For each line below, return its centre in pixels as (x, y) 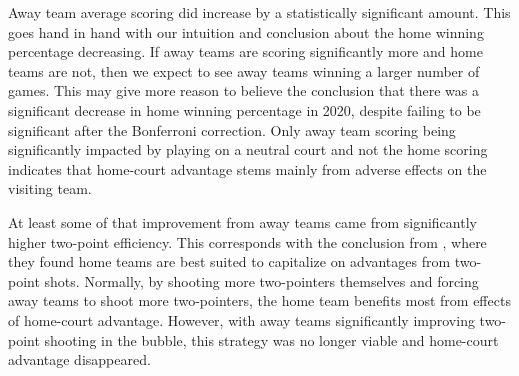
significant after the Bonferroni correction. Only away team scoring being (232, 129)
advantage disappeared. (79, 359)
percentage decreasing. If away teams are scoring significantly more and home (245, 51)
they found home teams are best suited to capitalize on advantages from (229, 261)
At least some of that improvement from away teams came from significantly (242, 221)
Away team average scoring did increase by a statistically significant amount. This (259, 12)
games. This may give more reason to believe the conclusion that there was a (243, 90)
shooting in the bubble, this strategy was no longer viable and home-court (271, 339)
